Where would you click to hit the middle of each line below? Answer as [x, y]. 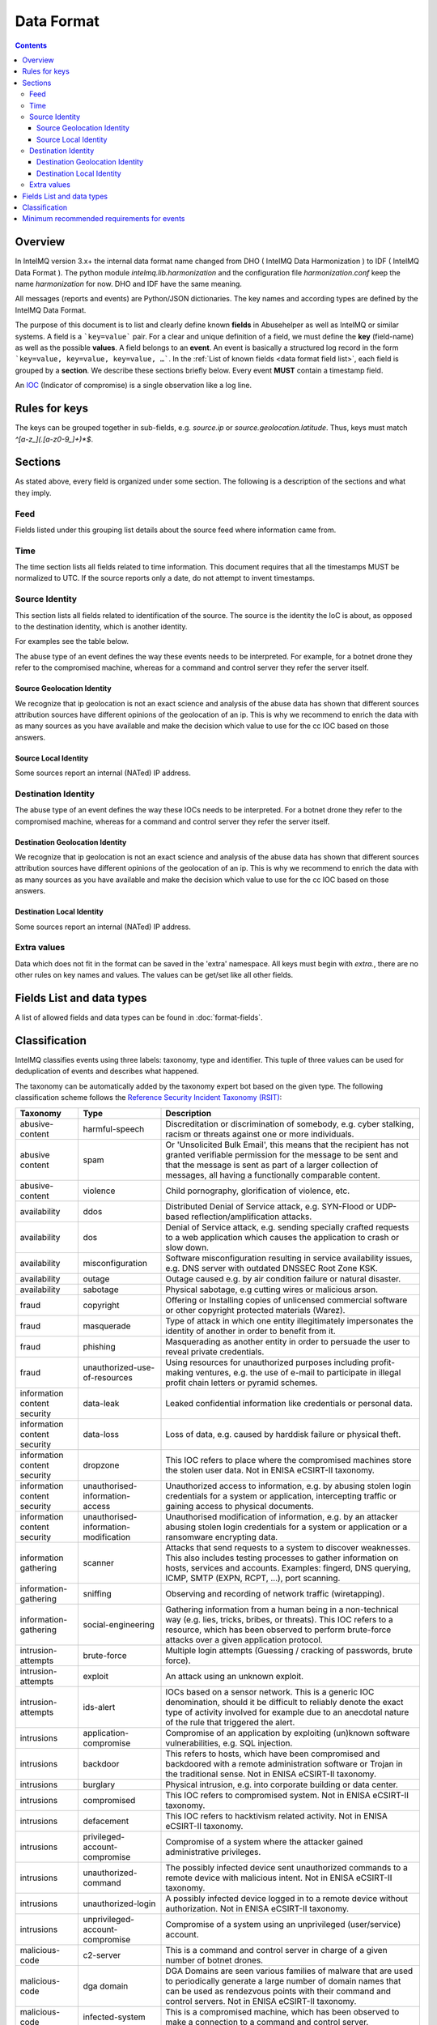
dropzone [101, 1464]
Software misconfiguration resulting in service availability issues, [289, 1258]
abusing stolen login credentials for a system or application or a [286, 1527]
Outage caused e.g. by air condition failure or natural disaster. [283, 1278]
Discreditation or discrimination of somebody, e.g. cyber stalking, [290, 1123]
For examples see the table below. [72, 642]
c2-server [102, 1955]
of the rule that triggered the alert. [230, 1722]
